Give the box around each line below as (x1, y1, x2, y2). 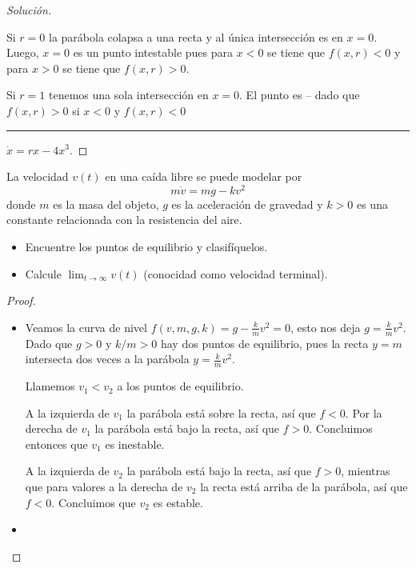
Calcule (25, 265, 62, 282)
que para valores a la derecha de (25, 478, 183, 495)
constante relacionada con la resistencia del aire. (6, 211, 242, 228)
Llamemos (25, 378, 75, 394)
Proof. (6, 292, 36, 309)
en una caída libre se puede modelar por (105, 168, 302, 185)
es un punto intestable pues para (73, 44, 234, 61)
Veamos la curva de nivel (25, 318, 147, 335)
